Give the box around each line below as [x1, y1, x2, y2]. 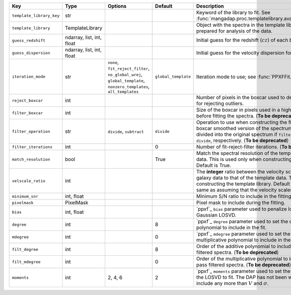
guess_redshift [12, 38, 46, 43]
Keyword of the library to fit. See [196, 9, 271, 16]
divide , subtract [107, 128, 144, 134]
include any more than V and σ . [196, 280, 269, 286]
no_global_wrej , [107, 71, 143, 78]
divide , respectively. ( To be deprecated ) [196, 137, 289, 144]
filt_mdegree [12, 259, 41, 264]
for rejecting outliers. [196, 100, 244, 107]
